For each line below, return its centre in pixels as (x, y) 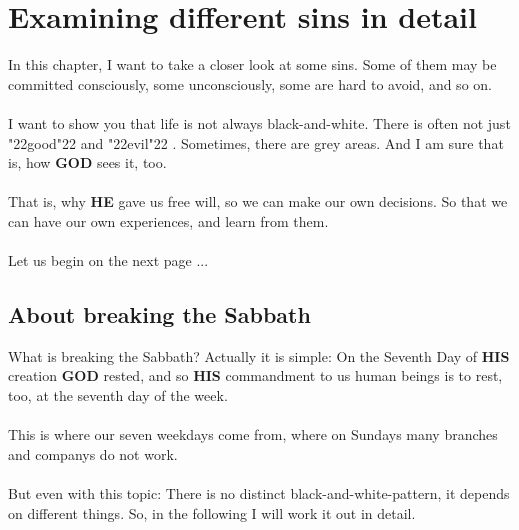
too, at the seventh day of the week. (118, 395)
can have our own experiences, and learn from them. (168, 220)
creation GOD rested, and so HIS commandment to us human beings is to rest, (255, 375)
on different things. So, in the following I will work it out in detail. (212, 512)
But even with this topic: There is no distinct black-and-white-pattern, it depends (259, 493)
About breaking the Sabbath (159, 314)
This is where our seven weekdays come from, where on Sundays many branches (253, 434)
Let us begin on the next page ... (108, 260)
